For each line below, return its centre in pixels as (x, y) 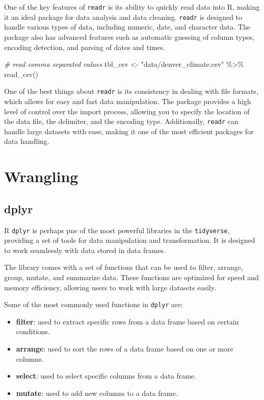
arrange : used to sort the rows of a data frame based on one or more (125, 349)
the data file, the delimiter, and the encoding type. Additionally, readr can (121, 121)
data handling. (27, 141)
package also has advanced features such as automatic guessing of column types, (129, 36)
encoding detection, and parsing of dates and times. (85, 47)
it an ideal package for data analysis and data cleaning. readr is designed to (123, 17)
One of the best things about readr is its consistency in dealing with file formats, (131, 91)
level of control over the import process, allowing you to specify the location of (127, 111)
